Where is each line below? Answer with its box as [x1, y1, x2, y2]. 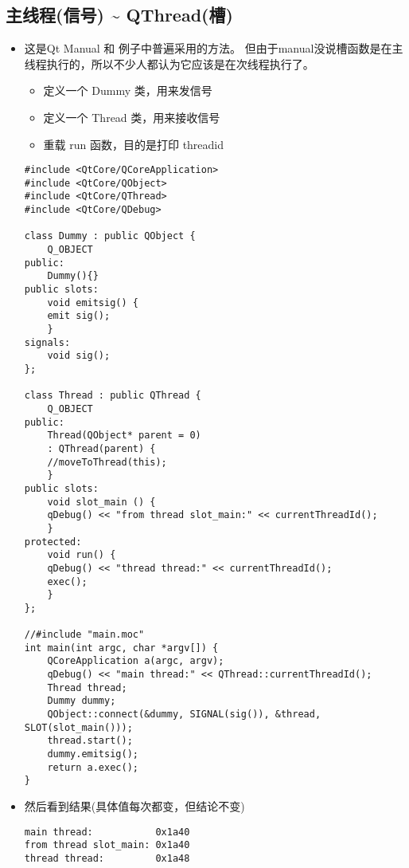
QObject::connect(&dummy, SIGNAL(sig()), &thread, [47, 709, 321, 721]
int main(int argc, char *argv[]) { [24, 642, 219, 654]
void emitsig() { [47, 297, 138, 308]
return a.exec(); [47, 761, 138, 773]
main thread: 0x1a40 [24, 826, 190, 838]
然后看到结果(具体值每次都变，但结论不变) [24, 798, 245, 815]
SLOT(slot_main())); [24, 721, 133, 733]
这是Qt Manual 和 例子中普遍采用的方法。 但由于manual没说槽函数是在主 [24, 40, 403, 57]
